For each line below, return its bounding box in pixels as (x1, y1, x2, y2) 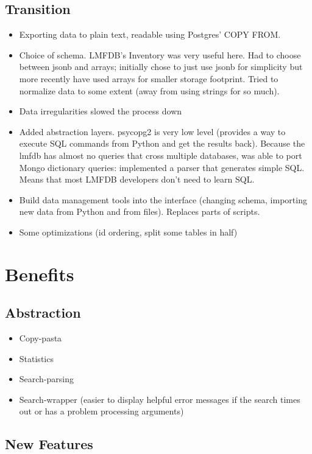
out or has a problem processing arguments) (19, 405, 184, 417)
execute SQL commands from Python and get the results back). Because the (19, 137, 305, 150)
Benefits (5, 261, 74, 286)
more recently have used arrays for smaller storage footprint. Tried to (19, 72, 278, 85)
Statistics (19, 352, 54, 365)
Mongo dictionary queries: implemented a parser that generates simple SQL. (19, 161, 305, 173)
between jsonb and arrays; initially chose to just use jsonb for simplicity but (19, 60, 303, 73)
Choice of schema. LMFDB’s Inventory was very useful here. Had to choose (19, 48, 301, 61)
